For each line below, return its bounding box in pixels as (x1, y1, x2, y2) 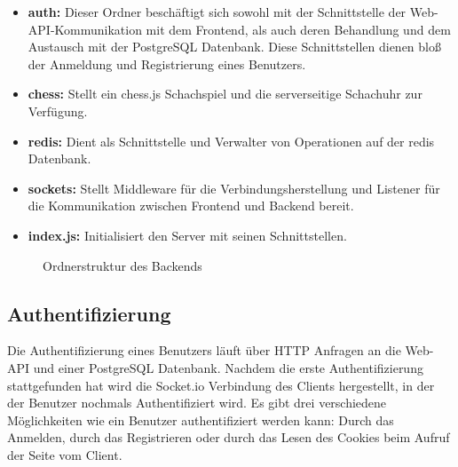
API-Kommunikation (28, 20, 142, 38)
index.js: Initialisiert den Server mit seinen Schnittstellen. (28, 226, 347, 244)
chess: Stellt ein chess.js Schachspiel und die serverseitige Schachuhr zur (28, 84, 422, 103)
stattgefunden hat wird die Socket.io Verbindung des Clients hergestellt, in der (7, 376, 435, 394)
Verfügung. (28, 101, 88, 120)
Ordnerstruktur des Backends (43, 256, 202, 274)
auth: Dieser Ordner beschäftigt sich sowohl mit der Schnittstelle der (28, 3, 407, 20)
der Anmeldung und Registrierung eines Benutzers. (28, 54, 306, 73)
